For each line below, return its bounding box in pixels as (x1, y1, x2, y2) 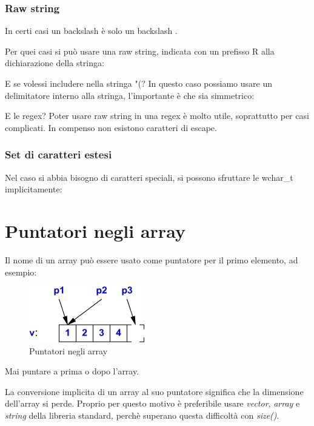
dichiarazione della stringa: (5, 56, 104, 69)
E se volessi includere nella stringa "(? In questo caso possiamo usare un (5, 77, 272, 89)
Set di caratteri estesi (5, 147, 112, 162)
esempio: (5, 265, 37, 278)
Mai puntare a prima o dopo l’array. (5, 365, 139, 377)
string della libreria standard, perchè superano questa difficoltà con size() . (5, 409, 279, 422)
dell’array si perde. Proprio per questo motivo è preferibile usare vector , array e (5, 397, 300, 410)
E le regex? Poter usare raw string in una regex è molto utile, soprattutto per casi (5, 109, 309, 122)
